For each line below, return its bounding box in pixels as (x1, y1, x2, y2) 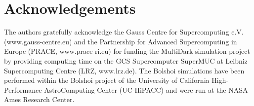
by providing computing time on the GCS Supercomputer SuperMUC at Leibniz (4, 55, 248, 66)
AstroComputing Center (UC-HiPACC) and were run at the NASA (44, 84, 248, 95)
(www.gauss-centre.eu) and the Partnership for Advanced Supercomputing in (4, 36, 237, 46)
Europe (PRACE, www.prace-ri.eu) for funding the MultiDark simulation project (4, 46, 250, 56)
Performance (4, 84, 42, 95)
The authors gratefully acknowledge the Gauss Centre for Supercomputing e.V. (4, 27, 244, 37)
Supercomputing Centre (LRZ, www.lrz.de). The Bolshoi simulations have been (4, 65, 245, 75)
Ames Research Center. (4, 94, 75, 105)
